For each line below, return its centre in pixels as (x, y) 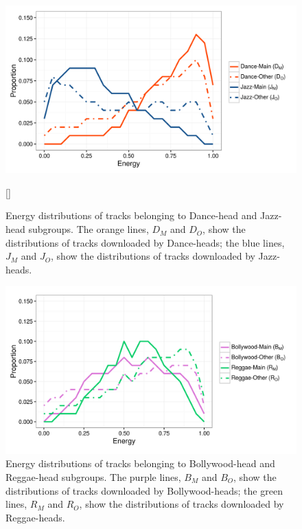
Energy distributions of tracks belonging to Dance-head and (131, 215)
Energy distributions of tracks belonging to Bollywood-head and (140, 463)
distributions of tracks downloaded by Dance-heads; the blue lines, (145, 242)
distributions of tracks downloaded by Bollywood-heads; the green (144, 490)
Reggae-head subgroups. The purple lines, (93, 476)
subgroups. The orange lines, (89, 229)
